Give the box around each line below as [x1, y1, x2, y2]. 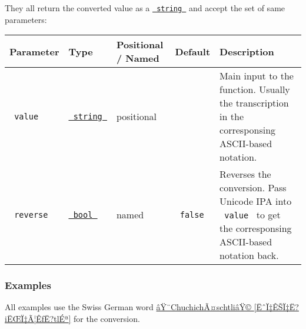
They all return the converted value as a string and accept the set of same [5, 2, 285, 14]
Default [175, 44, 211, 58]
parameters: [5, 13, 47, 25]
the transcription [219, 96, 289, 110]
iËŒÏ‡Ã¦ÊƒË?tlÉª [5, 313, 69, 325]
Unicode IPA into [219, 194, 292, 208]
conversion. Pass [219, 181, 287, 195]
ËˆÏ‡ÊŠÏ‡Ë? [256, 301, 299, 313]
